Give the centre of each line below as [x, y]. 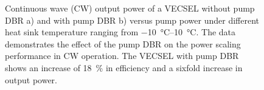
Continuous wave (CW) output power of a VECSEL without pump [130, 8]
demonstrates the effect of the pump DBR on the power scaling [123, 43]
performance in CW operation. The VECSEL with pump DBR [122, 56]
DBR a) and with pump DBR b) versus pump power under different [132, 20]
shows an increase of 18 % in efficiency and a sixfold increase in [124, 67]
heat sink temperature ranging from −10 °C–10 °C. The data [120, 32]
